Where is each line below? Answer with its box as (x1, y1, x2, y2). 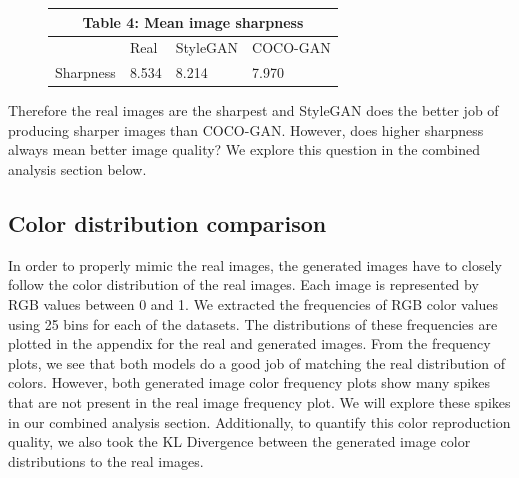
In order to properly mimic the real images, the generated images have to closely (8, 254, 502, 275)
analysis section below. (8, 159, 147, 180)
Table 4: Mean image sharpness (82, 11, 304, 32)
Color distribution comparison (8, 208, 327, 239)
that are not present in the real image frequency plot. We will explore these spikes (8, 392, 511, 413)
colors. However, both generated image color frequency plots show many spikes (8, 372, 490, 393)
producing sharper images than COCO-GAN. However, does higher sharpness (8, 119, 484, 140)
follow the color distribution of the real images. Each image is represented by (8, 274, 479, 295)
